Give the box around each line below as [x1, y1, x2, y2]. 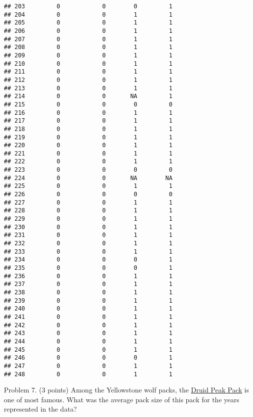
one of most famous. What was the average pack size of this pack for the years [4, 394, 240, 404]
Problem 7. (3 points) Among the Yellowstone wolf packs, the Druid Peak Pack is [4, 385, 249, 395]
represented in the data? [4, 404, 77, 414]
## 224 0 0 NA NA [4, 174, 173, 182]
